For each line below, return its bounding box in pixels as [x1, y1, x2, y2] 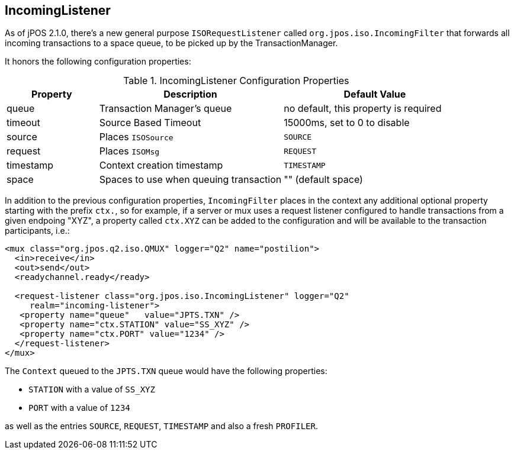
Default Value [343, 88, 406, 101]
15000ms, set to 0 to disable [284, 117, 410, 129]
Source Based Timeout [99, 117, 201, 129]
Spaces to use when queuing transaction [99, 173, 282, 186]
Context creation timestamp [99, 159, 223, 172]
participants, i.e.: [5, 226, 70, 236]
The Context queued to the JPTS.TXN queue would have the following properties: [5, 366, 327, 376]
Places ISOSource [99, 131, 174, 143]
